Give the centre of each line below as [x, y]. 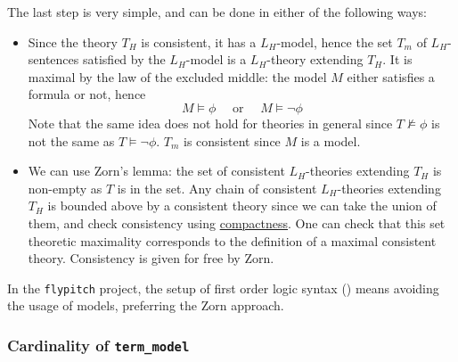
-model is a [216, 59]
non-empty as [65, 188]
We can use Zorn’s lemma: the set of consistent [156, 171]
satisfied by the [124, 59]
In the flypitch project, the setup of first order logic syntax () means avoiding [223, 288]
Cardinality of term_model [98, 345]
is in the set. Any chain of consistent [217, 188]
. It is [397, 59]
